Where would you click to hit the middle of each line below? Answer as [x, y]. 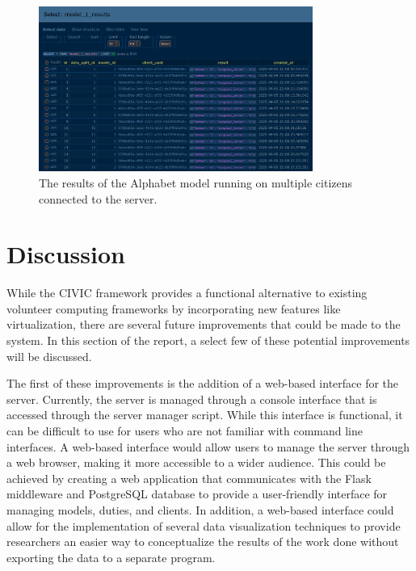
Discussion [66, 254]
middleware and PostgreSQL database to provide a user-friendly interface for [197, 494]
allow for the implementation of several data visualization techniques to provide [204, 525]
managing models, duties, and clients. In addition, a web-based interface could [200, 509]
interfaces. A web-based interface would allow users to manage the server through [208, 446]
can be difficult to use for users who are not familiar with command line [185, 431]
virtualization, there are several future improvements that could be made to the [204, 324]
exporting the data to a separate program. [111, 557]
